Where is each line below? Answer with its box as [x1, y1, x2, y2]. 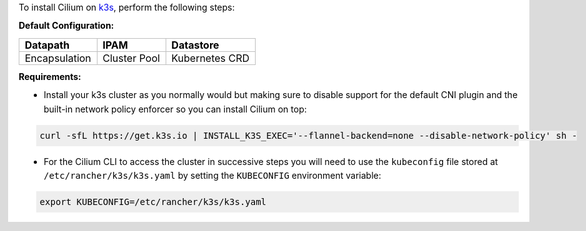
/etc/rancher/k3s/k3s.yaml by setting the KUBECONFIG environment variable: [43, 169, 382, 181]
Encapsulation [24, 51, 92, 65]
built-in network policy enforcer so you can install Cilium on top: [43, 103, 307, 115]
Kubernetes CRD [171, 51, 250, 65]
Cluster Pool [102, 51, 160, 65]
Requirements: [18, 70, 82, 82]
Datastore [171, 38, 220, 52]
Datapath [24, 38, 70, 52]
